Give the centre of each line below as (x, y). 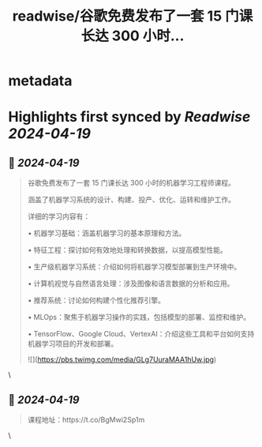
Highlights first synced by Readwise (129, 117)
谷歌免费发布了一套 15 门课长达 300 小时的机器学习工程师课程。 (131, 183)
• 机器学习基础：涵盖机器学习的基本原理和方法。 (107, 233)
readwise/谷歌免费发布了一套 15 (117, 16)
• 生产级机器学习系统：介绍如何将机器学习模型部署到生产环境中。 (134, 267)
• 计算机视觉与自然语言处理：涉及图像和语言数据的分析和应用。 (131, 284)
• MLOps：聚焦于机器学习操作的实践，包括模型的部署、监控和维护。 (139, 317)
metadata (40, 81)
